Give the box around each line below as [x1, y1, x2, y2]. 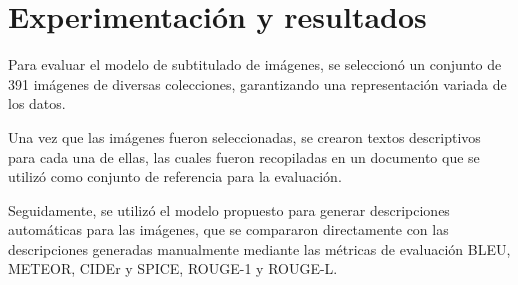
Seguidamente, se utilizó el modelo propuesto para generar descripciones [8, 199, 450, 220]
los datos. [8, 93, 66, 114]
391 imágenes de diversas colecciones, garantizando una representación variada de [8, 73, 507, 94]
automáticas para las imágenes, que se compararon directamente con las [8, 219, 449, 240]
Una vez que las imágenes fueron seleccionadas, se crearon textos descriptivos [8, 126, 481, 147]
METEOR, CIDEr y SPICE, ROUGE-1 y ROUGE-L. [8, 258, 338, 279]
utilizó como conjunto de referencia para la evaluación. [8, 166, 342, 187]
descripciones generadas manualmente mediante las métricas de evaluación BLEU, [8, 238, 511, 259]
